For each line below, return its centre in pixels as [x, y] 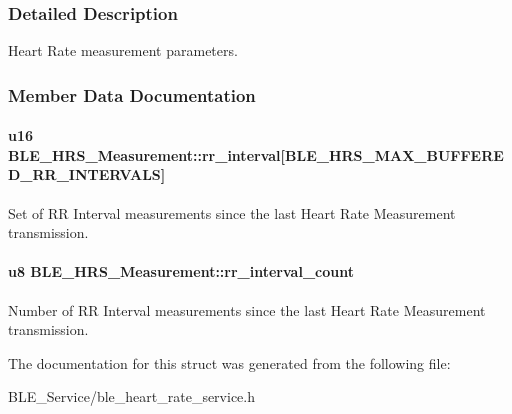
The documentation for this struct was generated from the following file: [229, 362]
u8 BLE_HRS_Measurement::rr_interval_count [181, 271]
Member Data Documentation [132, 94]
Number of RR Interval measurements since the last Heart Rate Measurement [247, 309]
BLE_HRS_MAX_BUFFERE [394, 154]
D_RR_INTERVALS [84, 174]
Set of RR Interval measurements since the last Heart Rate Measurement [232, 212]
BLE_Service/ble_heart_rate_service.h [131, 396]
